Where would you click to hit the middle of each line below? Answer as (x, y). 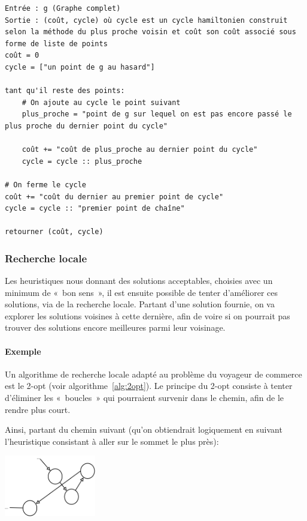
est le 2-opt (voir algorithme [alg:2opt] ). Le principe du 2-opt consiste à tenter (149, 386)
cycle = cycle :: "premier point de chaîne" (95, 209)
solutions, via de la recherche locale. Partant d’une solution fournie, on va (140, 304)
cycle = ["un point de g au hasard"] (80, 67)
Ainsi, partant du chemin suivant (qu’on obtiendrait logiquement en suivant (144, 429)
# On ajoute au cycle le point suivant (101, 102)
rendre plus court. (38, 409)
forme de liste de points (56, 44)
